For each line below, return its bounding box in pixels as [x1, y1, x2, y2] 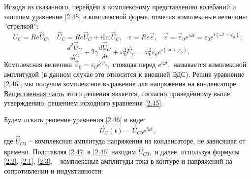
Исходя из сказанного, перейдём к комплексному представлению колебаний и [4, 1, 236, 11]
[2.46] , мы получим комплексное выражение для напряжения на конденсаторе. [4, 78, 238, 89]
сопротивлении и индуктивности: [4, 166, 103, 176]
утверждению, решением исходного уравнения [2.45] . [4, 98, 163, 108]
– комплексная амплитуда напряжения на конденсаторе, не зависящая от [29, 136, 246, 146]
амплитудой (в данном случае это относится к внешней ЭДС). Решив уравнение [4, 69, 245, 79]
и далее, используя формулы [155, 146, 240, 156]
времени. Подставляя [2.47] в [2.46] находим [4, 146, 136, 156]
